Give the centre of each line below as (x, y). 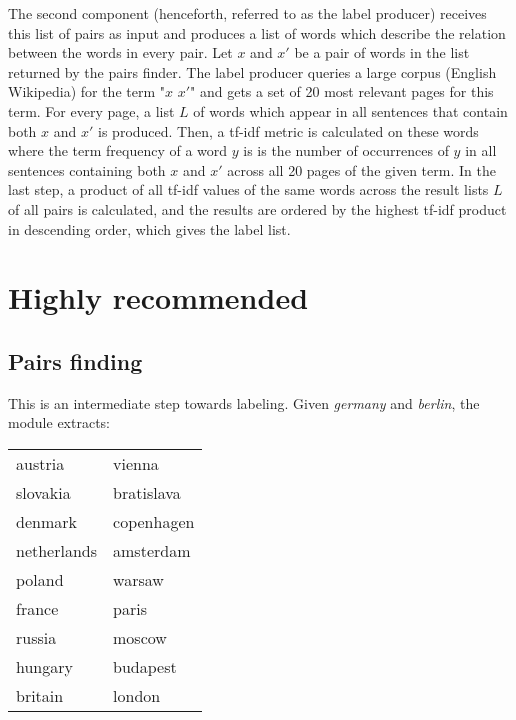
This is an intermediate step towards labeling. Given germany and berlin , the (244, 402)
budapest (145, 666)
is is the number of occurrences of (346, 150)
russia (36, 637)
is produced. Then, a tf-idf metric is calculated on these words (288, 130)
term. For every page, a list (91, 110)
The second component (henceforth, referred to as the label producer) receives (247, 13)
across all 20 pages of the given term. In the (361, 169)
